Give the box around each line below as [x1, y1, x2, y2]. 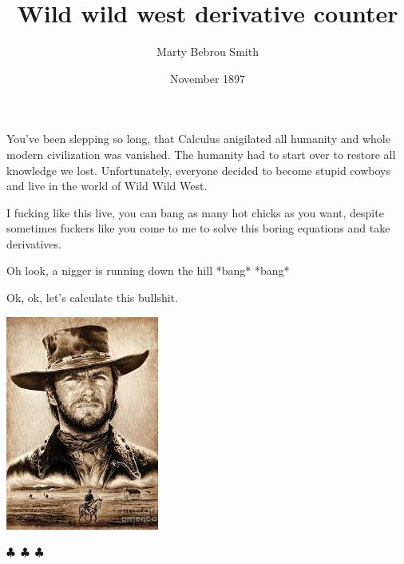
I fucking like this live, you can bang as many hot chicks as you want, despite [6, 204, 384, 220]
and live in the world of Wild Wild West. [6, 177, 208, 194]
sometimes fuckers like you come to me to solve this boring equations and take [6, 220, 390, 236]
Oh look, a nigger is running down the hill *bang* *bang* [6, 262, 290, 279]
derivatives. [6, 235, 61, 252]
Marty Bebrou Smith [156, 43, 259, 60]
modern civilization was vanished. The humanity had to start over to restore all [6, 145, 396, 162]
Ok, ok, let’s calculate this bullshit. [6, 289, 178, 306]
